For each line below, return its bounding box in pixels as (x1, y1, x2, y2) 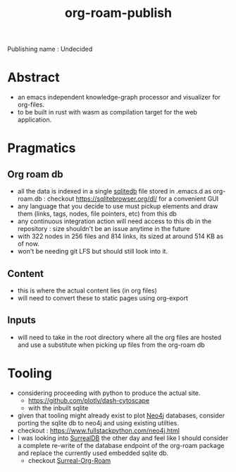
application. (17, 115, 52, 124)
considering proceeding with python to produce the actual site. (17, 389, 201, 397)
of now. (17, 240, 40, 248)
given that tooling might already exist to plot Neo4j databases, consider (17, 411, 225, 420)
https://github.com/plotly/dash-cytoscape (27, 396, 150, 404)
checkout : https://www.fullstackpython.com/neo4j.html (17, 426, 180, 435)
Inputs (7, 314, 37, 326)
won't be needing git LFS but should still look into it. (17, 247, 168, 256)
